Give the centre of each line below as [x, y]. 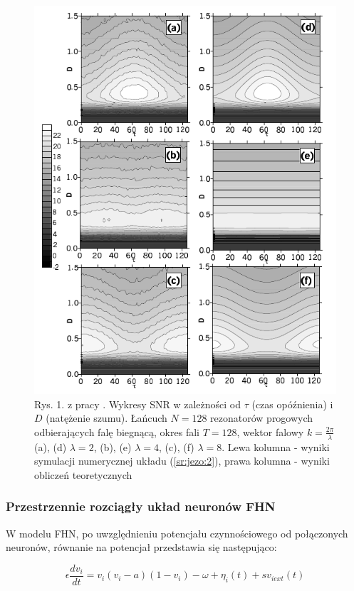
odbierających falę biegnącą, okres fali [117, 431]
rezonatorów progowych [262, 418]
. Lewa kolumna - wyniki [276, 446]
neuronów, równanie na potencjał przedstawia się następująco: [141, 547]
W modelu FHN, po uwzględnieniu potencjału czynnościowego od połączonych [177, 533]
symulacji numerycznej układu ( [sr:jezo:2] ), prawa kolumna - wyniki [182, 461]
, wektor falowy [270, 431]
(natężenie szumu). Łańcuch [106, 418]
